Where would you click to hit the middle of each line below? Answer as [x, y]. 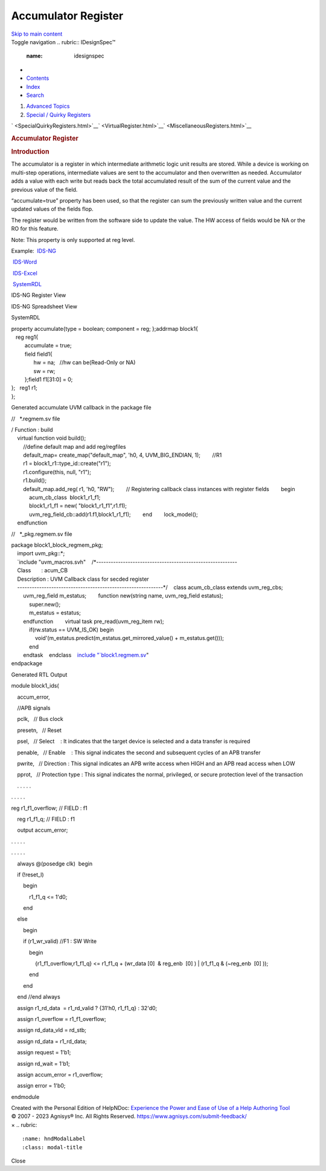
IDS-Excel [25, 273]
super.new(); [45, 604]
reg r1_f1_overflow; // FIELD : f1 [49, 808]
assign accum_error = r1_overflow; [60, 1074]
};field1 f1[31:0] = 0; [49, 379]
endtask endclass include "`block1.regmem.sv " [86, 655]
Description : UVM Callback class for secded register [83, 579]
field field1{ [38, 354]
